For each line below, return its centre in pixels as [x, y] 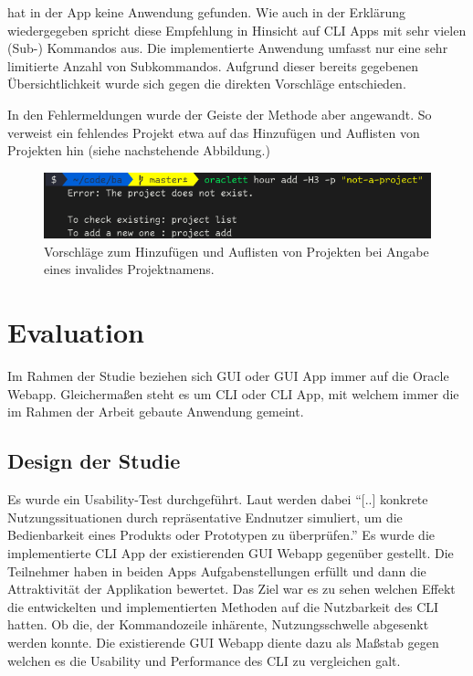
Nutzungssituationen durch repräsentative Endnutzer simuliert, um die [205, 517]
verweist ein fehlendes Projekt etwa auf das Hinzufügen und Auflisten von [214, 132]
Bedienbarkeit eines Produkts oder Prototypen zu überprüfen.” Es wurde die [221, 535]
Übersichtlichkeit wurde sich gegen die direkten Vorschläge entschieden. [207, 84]
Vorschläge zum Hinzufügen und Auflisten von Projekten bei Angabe [236, 251]
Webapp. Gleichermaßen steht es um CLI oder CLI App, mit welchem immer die [233, 393]
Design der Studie [94, 461]
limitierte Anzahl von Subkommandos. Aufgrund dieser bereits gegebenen [213, 65]
